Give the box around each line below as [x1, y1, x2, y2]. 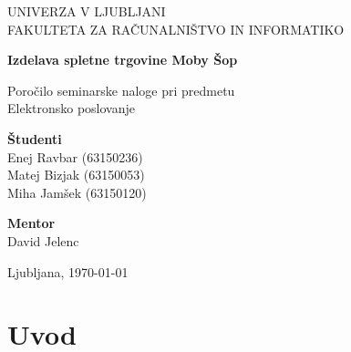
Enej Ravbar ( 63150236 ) [7, 147, 143, 166]
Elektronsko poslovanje [7, 98, 136, 118]
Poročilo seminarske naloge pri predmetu [7, 80, 235, 99]
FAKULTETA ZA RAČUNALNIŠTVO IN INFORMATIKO [7, 19, 345, 38]
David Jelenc [7, 231, 79, 250]
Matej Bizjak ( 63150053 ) [7, 165, 145, 184]
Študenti [7, 129, 62, 148]
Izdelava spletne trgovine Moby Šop [7, 50, 238, 69]
